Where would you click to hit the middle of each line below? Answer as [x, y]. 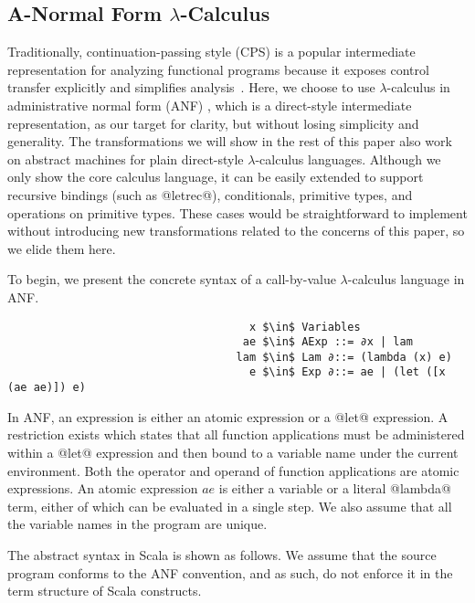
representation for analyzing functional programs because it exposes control [218, 69]
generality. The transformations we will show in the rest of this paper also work [230, 141]
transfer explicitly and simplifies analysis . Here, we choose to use [191, 87]
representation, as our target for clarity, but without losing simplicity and [213, 123]
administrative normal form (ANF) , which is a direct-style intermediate [210, 105]
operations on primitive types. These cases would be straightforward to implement [237, 212]
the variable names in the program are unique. [137, 524]
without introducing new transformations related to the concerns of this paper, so [236, 231]
